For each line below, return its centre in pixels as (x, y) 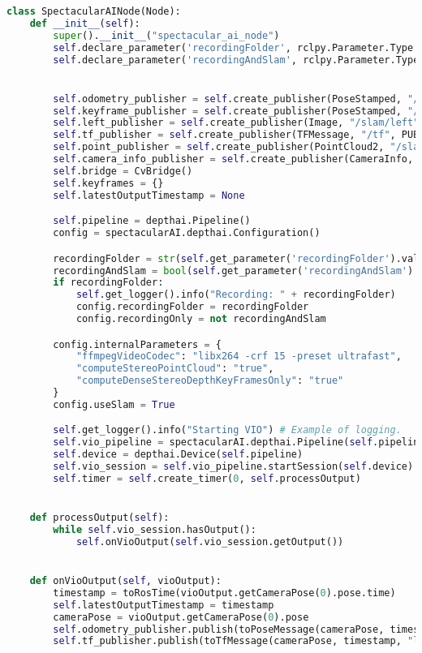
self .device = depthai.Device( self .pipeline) (178, 455)
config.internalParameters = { (137, 344)
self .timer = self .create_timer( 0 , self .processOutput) (207, 478)
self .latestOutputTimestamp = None (149, 195)
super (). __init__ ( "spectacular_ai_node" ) (166, 35)
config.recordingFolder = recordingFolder (192, 307)
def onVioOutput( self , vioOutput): (125, 581)
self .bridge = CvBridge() (123, 171)
